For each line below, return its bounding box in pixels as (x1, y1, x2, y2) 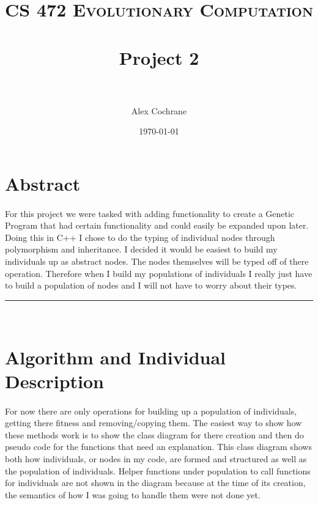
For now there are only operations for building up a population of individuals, (5, 404, 297, 417)
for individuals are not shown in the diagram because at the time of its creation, (5, 476, 306, 489)
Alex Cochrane (131, 104, 187, 117)
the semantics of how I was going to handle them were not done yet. (5, 488, 261, 501)
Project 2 (119, 45, 199, 70)
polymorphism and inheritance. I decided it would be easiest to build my (5, 243, 278, 256)
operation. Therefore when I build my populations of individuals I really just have (5, 267, 312, 279)
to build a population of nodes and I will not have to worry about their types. (5, 279, 297, 292)
